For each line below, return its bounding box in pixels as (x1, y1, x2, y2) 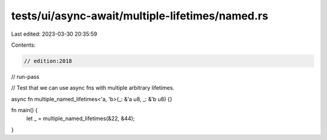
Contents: (11, 41, 36, 48)
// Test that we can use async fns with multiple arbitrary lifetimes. (11, 84, 175, 92)
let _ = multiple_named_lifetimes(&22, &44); (26, 115, 135, 122)
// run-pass (11, 73, 39, 80)
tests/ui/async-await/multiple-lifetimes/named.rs (11, 9, 269, 22)
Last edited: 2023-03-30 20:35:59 (11, 30, 97, 38)
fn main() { (11, 107, 38, 114)
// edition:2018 (24, 58, 73, 64)
